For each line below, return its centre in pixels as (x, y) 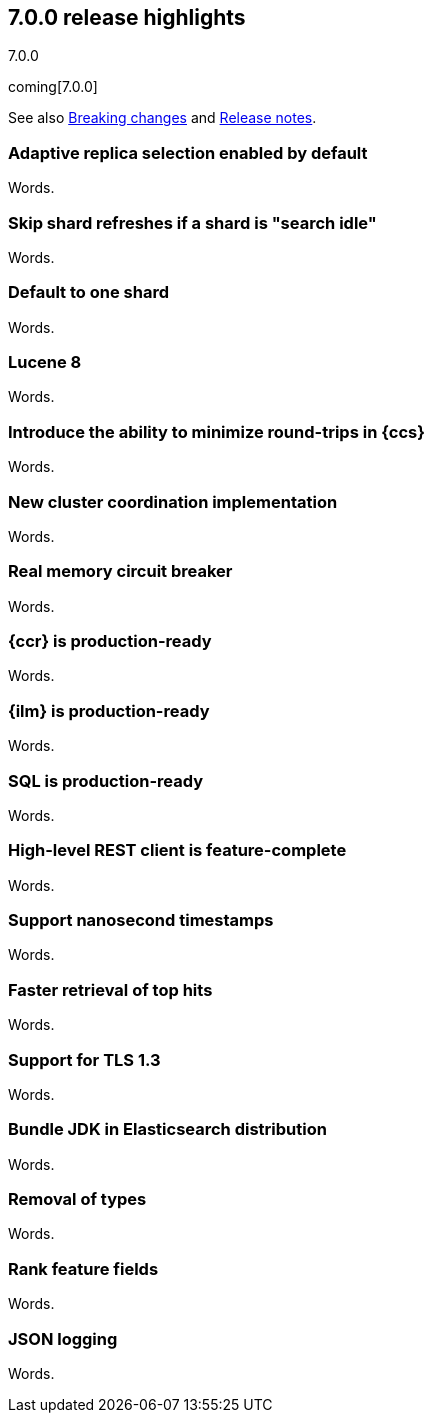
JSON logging (63, 1338)
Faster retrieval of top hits (110, 989)
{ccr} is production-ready (110, 641)
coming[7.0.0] (53, 87)
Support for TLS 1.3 (84, 1059)
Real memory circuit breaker (120, 571)
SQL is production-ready (106, 780)
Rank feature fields (83, 1268)
